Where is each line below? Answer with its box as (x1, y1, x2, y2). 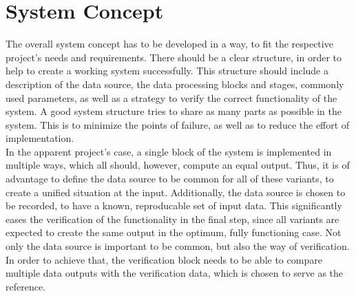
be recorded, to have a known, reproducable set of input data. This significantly (6, 198, 342, 213)
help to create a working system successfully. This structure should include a (6, 63, 328, 78)
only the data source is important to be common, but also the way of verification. (6, 239, 350, 253)
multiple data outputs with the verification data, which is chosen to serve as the (6, 266, 344, 280)
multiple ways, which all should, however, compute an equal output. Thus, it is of (6, 158, 350, 172)
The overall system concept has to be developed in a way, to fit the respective (6, 36, 333, 51)
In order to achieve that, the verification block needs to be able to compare (6, 252, 322, 266)
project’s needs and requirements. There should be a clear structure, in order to (6, 50, 342, 64)
